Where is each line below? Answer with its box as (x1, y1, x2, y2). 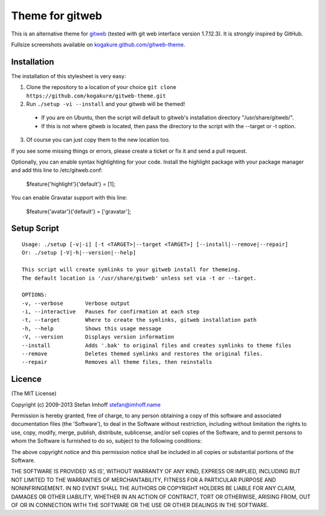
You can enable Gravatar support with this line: (11, 194, 128, 201)
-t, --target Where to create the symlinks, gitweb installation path (22, 316, 257, 324)
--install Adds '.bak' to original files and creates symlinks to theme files (22, 342, 292, 349)
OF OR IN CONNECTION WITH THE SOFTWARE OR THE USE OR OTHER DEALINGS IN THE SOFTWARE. (11, 502, 269, 508)
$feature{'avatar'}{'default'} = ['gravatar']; (26, 207, 132, 215)
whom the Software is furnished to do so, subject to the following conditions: (11, 437, 202, 444)
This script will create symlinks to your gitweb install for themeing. (22, 266, 241, 273)
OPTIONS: (22, 292, 48, 298)
